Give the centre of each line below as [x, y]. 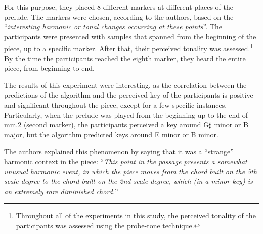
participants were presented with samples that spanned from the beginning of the [130, 36]
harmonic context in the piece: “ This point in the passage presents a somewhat [126, 161]
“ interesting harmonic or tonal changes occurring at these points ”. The [113, 27]
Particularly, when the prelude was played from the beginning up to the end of [126, 114]
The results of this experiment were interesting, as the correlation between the [125, 85]
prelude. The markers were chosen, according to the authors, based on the [119, 16]
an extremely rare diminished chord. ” [61, 191]
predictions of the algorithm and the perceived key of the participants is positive [129, 95]
